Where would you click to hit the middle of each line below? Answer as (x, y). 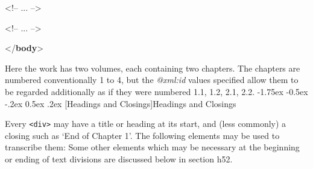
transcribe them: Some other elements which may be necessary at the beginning (152, 147)
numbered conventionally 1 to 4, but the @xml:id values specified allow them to (152, 80)
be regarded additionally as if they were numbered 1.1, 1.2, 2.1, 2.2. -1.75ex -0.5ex (156, 91)
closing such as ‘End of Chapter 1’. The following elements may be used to (142, 135)
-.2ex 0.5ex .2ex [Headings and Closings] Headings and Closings (121, 103)
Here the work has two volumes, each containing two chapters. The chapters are (153, 68)
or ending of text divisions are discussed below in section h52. (119, 159)
